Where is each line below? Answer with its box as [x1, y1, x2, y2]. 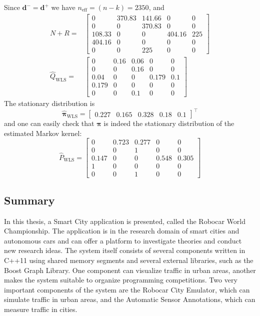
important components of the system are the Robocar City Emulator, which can [4, 284, 250, 294]
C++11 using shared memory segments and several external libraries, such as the [4, 254, 253, 265]
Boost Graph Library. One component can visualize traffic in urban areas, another [4, 264, 256, 275]
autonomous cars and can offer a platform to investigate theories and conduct [4, 235, 242, 245]
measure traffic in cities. [4, 303, 77, 314]
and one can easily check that [4, 118, 94, 128]
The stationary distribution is [4, 97, 95, 108]
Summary [4, 192, 55, 207]
